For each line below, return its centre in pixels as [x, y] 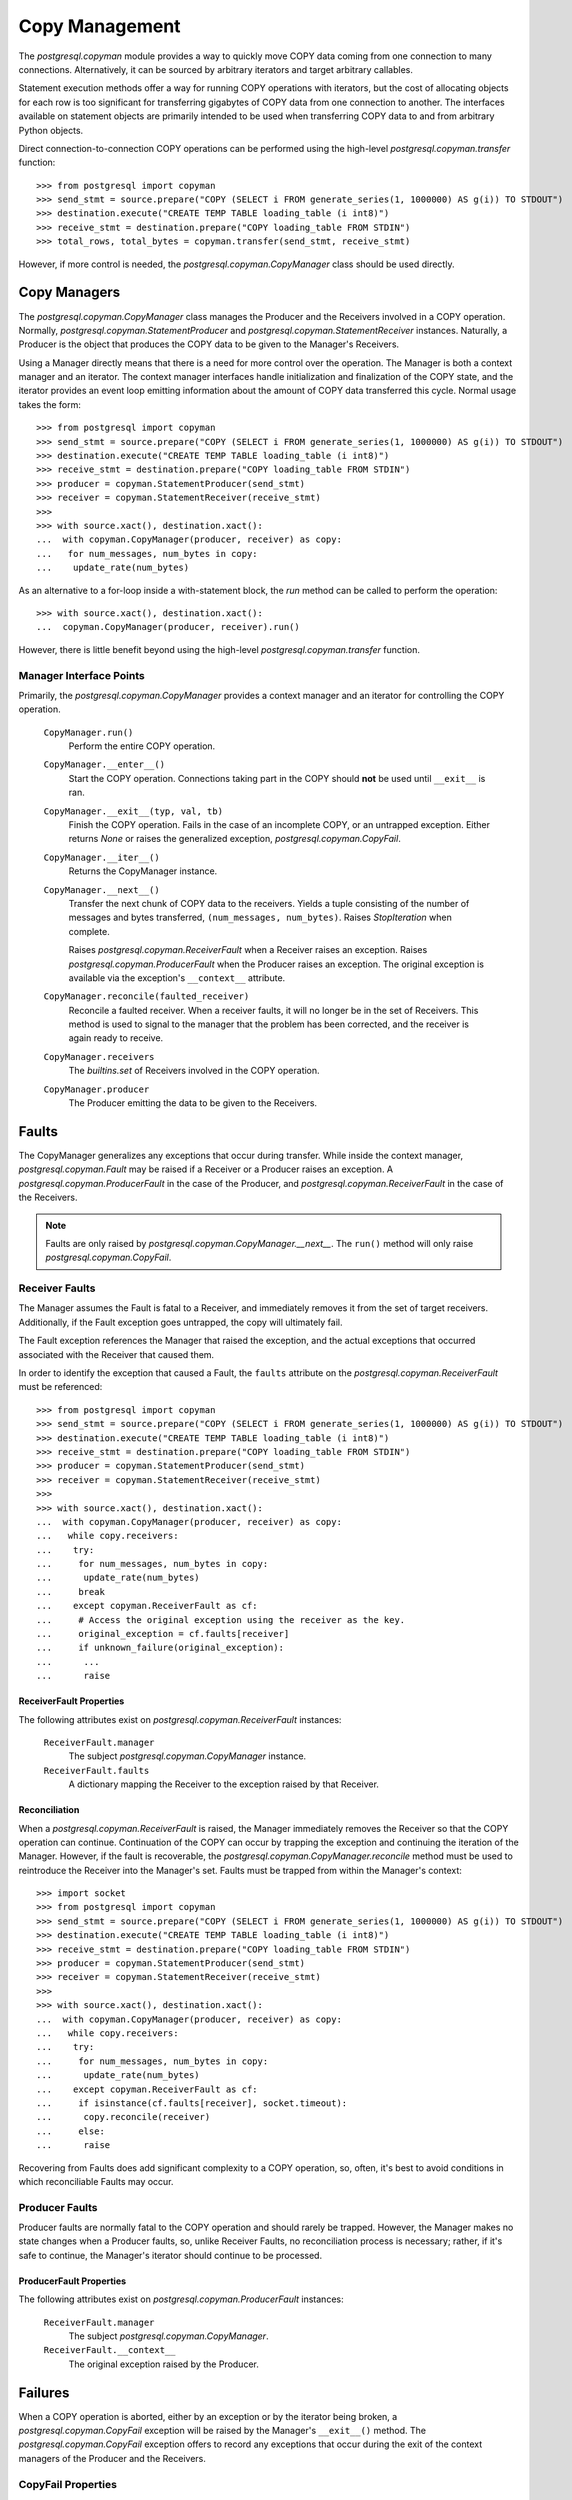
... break [70, 1591]
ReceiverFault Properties [71, 1701]
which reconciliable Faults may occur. [96, 2181]
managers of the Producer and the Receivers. [112, 2458]
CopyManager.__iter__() [101, 857]
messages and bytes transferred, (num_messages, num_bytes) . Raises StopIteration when [260, 917]
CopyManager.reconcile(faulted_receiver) [146, 996]
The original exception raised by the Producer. [163, 2364]
